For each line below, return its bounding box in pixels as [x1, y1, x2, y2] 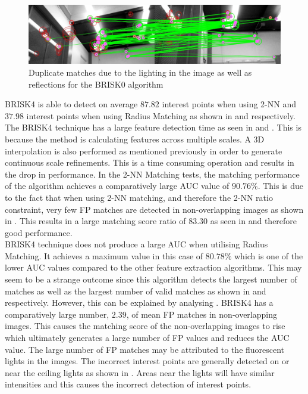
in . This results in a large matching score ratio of [5, 215, 186, 227]
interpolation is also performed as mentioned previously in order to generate [5, 144, 282, 157]
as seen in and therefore [210, 215, 297, 227]
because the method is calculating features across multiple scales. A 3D [5, 132, 265, 145]
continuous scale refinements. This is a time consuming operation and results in [5, 156, 294, 169]
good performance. [5, 226, 73, 238]
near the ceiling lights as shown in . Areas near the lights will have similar [5, 366, 275, 379]
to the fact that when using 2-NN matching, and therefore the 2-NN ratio [5, 191, 273, 203]
